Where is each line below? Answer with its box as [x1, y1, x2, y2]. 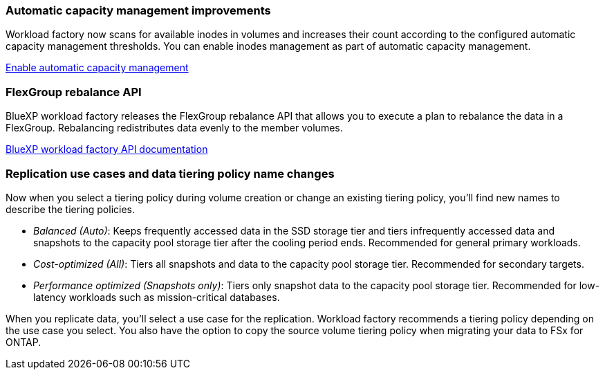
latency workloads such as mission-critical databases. [33, 291, 280, 303]
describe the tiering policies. [6, 203, 135, 215]
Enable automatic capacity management [6, 62, 189, 74]
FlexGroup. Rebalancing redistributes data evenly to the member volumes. [6, 122, 343, 134]
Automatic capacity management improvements [6, 3, 271, 17]
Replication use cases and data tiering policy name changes [6, 166, 335, 181]
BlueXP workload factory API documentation [6, 143, 208, 156]
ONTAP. [6, 336, 41, 348]
